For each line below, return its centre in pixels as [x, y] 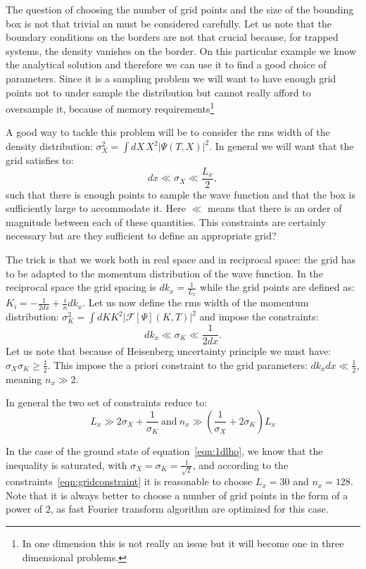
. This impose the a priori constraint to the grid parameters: [177, 364]
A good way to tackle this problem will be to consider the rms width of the [168, 132]
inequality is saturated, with [67, 464]
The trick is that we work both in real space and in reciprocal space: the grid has [181, 260]
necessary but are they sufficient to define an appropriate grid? [141, 236]
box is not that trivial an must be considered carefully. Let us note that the [169, 23]
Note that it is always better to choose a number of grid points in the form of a [177, 495]
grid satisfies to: [40, 160]
